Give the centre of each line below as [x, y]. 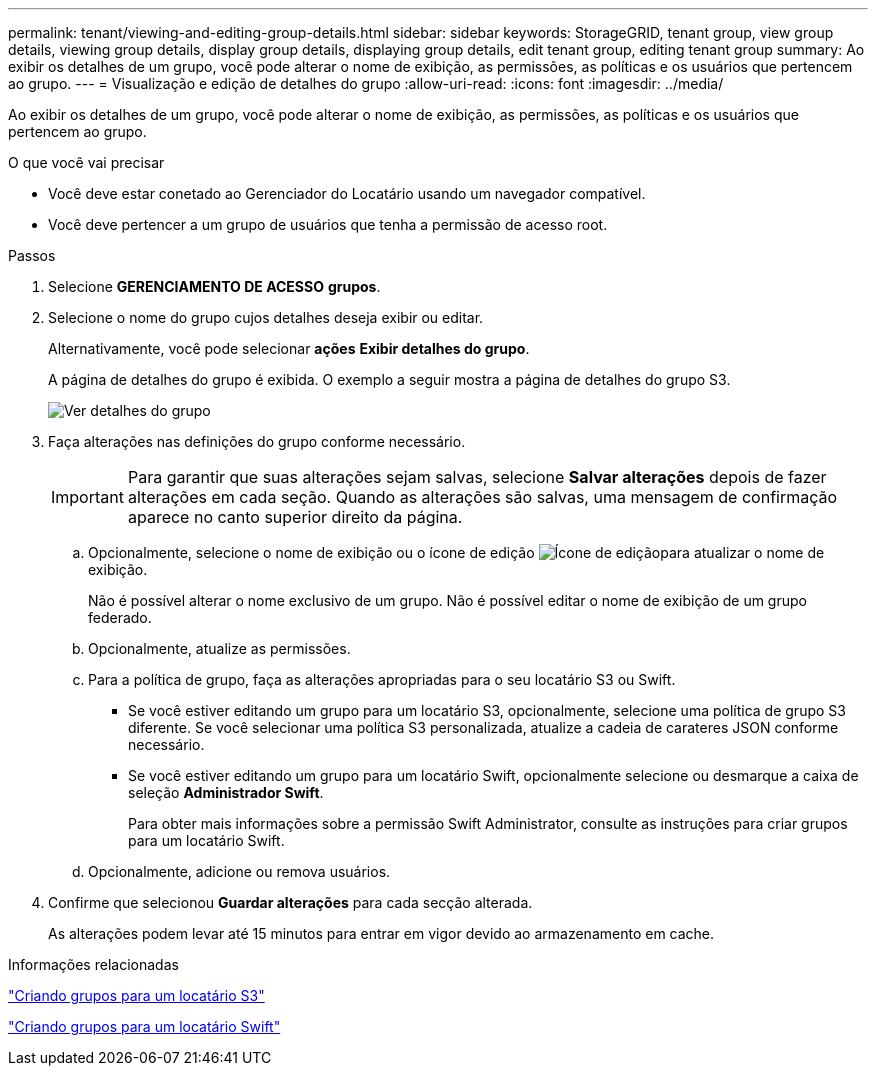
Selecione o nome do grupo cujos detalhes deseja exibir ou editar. [266, 317]
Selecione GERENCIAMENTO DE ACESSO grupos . [214, 286]
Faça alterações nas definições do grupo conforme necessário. [257, 441]
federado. [120, 617]
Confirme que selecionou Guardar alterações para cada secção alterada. [290, 902]
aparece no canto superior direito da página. [295, 517]
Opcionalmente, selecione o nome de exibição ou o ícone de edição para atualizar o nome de [456, 552]
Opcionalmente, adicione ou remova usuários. [239, 871]
